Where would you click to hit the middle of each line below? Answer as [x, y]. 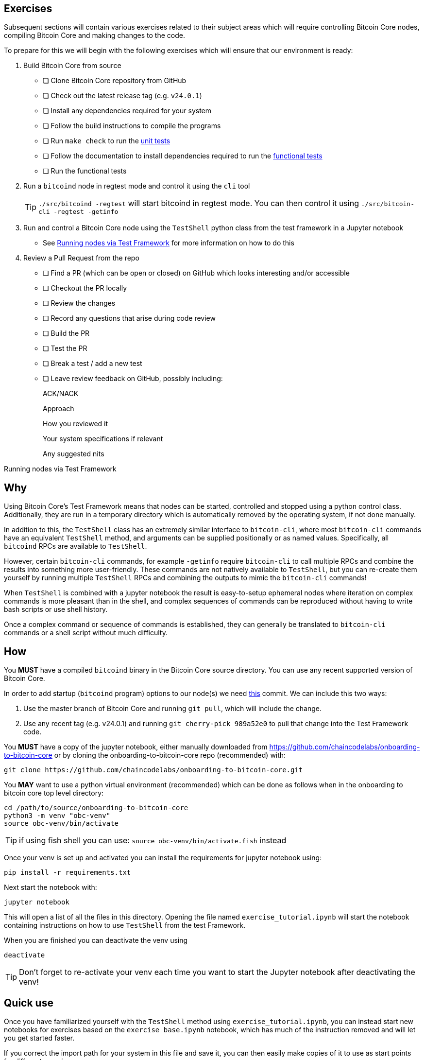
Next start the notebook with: [51, 887]
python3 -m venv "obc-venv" [57, 816]
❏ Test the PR [65, 348]
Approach [59, 409]
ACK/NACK [61, 394]
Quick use [29, 1003]
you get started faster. [39, 1038]
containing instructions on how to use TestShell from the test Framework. [125, 925]
